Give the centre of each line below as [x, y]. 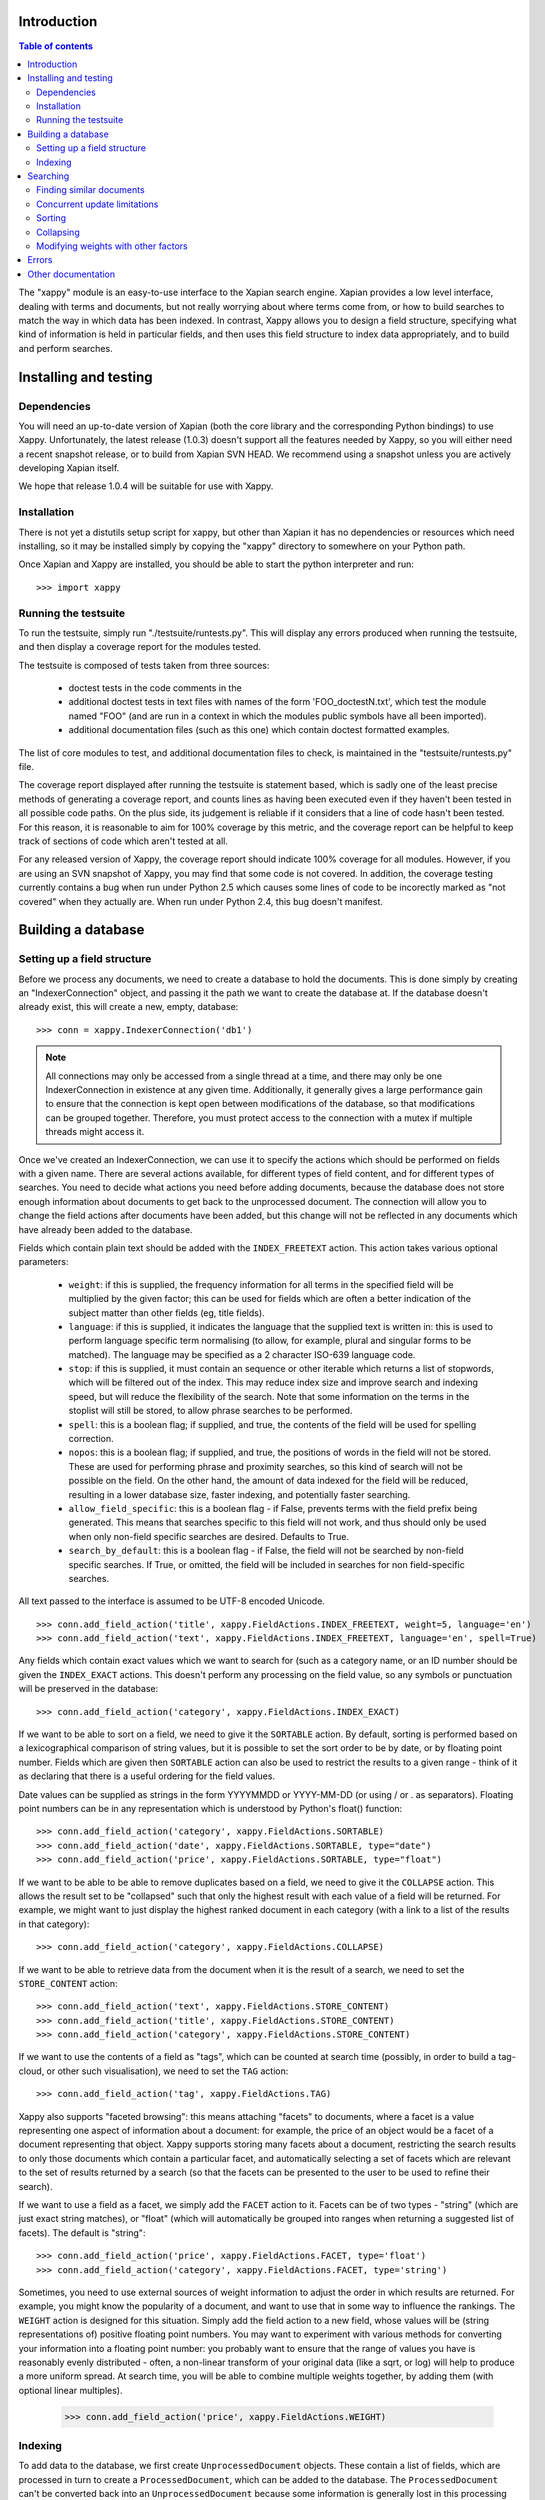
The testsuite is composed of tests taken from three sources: [144, 665]
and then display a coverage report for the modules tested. [140, 647]
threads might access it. [95, 1132]
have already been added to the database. [106, 1229]
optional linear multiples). [70, 2390]
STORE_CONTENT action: [68, 1983]
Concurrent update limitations [97, 204]
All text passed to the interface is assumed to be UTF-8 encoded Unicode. [171, 1601]
